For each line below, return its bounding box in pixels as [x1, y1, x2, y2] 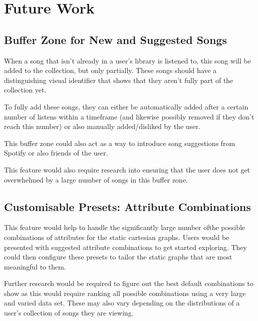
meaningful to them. [4, 261, 66, 271]
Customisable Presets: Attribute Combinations [4, 198, 251, 214]
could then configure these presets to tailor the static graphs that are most [4, 251, 233, 262]
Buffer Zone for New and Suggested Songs [4, 31, 227, 47]
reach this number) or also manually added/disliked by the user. [4, 121, 201, 131]
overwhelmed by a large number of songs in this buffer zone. [4, 174, 188, 184]
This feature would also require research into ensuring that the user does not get [4, 164, 251, 174]
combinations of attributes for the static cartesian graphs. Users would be [4, 231, 230, 242]
